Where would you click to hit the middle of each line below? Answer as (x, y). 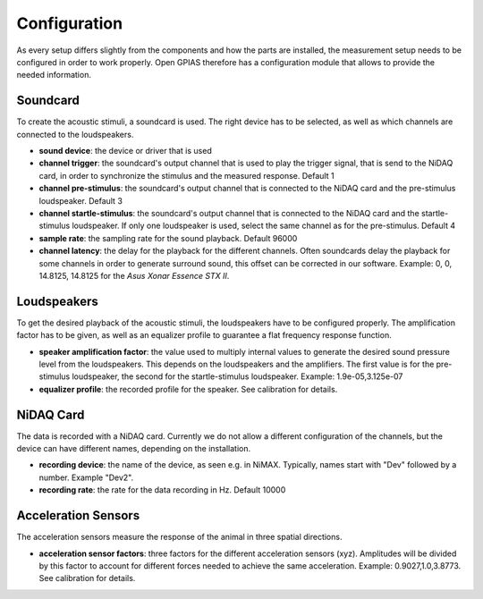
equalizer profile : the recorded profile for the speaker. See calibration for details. (188, 389)
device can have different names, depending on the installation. (134, 449)
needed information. (54, 75)
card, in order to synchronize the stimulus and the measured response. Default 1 (186, 175)
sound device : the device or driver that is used (125, 151)
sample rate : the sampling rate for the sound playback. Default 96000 (168, 238)
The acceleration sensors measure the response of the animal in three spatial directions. (179, 537)
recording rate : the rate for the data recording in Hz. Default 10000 (162, 490)
